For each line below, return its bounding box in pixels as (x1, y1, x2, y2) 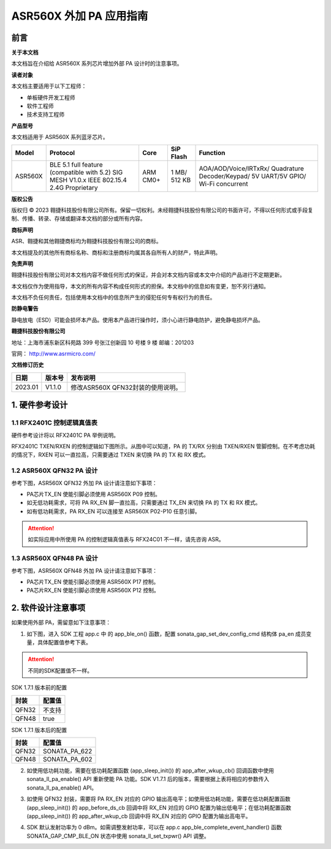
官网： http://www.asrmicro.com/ (11, 350, 96, 358)
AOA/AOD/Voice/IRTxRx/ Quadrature (199, 164, 304, 173)
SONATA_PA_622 (43, 747, 93, 756)
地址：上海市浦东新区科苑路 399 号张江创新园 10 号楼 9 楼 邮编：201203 (11, 339, 194, 346)
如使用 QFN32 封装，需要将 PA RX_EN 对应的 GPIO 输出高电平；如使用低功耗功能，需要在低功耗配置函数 (26, 795, 291, 802)
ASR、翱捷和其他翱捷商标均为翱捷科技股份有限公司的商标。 (11, 238, 162, 245)
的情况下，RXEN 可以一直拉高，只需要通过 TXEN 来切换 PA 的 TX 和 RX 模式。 (11, 451, 210, 459)
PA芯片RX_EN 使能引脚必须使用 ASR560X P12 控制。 (26, 587, 159, 594)
